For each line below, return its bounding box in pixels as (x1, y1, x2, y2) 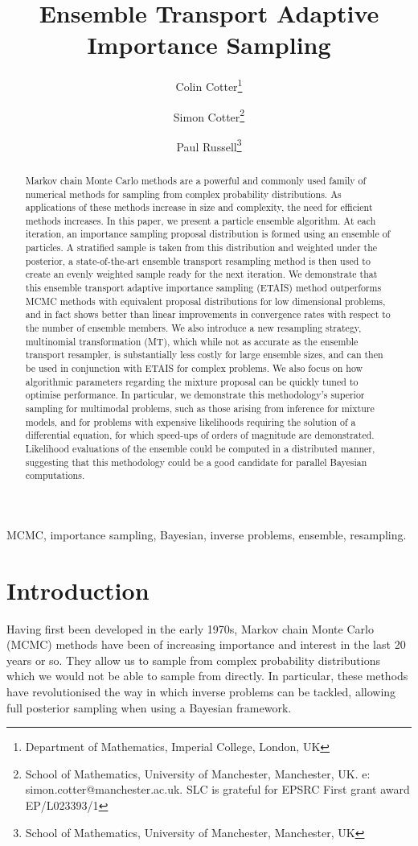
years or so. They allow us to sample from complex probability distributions (6, 651, 380, 668)
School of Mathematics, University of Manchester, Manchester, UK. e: (25, 765, 371, 782)
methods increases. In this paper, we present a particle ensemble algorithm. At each (25, 213, 376, 227)
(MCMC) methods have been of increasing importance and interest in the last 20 (6, 636, 406, 653)
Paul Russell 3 (176, 135, 242, 155)
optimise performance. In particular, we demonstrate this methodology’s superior (25, 388, 365, 402)
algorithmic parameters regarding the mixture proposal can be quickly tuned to (25, 374, 359, 388)
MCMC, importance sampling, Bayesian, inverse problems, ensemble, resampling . (6, 526, 407, 543)
